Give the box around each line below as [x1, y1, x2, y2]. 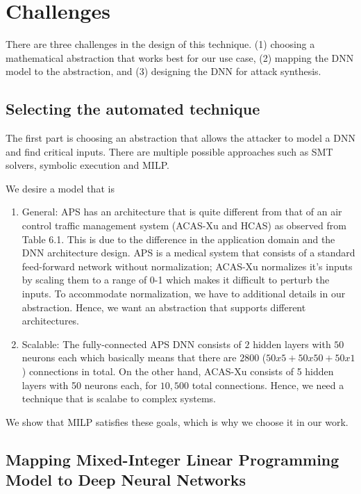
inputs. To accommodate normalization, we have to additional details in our [22, 286, 346, 301]
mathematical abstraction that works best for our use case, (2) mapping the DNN [6, 50, 354, 65]
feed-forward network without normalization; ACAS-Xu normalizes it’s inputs [22, 258, 353, 273]
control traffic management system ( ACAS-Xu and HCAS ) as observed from [22, 218, 346, 233]
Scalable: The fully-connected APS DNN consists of [22, 336, 242, 351]
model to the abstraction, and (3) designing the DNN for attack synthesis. [6, 64, 321, 79]
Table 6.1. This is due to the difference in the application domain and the [22, 231, 335, 246]
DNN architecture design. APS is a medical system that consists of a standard [22, 245, 355, 260]
